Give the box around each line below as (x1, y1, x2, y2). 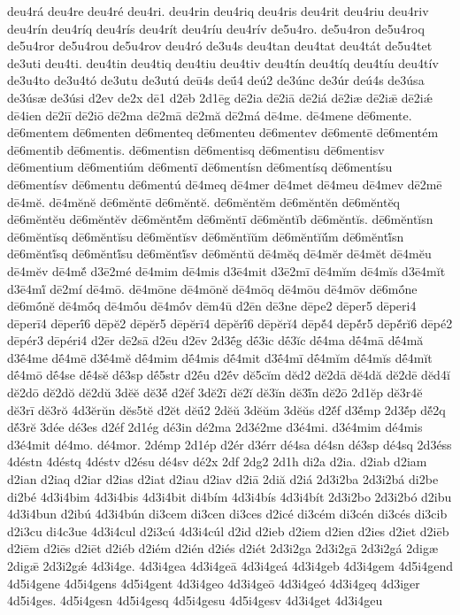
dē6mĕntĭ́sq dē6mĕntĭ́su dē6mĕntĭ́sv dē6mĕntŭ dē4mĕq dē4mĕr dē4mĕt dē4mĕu (7, 244, 432, 263)
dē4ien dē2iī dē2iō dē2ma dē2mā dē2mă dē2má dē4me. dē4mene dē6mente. (7, 105, 412, 124)
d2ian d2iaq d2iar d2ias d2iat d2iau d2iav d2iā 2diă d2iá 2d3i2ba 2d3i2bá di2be (7, 470, 439, 488)
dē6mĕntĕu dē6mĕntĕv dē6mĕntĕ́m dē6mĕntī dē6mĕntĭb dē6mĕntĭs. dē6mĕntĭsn (7, 210, 433, 228)
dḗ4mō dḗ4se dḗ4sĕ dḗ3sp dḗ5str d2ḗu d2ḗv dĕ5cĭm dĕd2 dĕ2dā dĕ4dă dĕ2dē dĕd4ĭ (7, 365, 450, 384)
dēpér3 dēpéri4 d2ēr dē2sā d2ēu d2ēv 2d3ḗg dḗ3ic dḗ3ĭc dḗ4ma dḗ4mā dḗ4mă (7, 331, 424, 350)
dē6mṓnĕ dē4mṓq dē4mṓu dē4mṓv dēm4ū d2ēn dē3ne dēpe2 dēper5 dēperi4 (7, 296, 417, 315)
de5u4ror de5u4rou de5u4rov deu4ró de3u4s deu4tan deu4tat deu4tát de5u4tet (7, 36, 433, 55)
